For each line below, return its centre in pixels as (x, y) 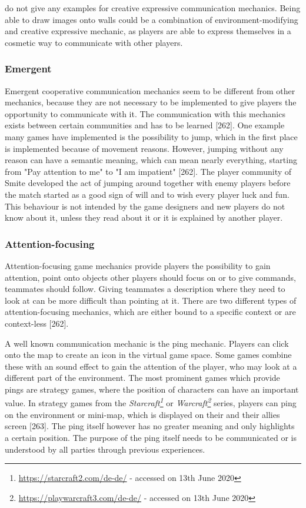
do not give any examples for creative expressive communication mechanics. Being (153, 8)
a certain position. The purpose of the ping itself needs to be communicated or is (151, 437)
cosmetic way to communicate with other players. (94, 42)
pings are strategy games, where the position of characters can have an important (152, 389)
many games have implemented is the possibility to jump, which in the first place (151, 136)
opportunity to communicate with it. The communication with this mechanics (145, 113)
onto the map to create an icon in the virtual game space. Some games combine (148, 355)
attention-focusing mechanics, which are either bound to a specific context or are (150, 312)
